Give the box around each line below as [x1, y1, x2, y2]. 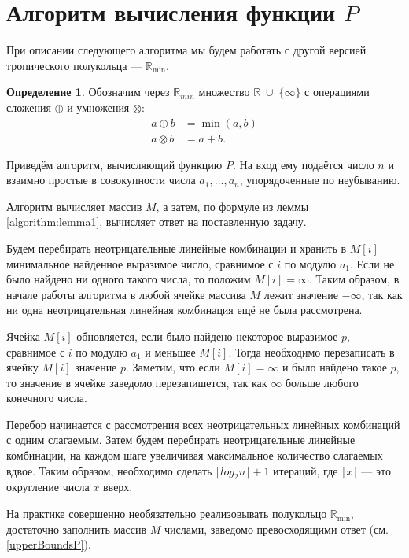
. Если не [350, 255, 395, 272]
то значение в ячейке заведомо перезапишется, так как [6, 374, 267, 390]
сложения [6, 98, 51, 115]
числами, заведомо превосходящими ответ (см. [164, 520, 389, 537]
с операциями [304, 83, 370, 100]
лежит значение [263, 286, 338, 302]
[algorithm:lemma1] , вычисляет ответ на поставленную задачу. [6, 213, 307, 230]
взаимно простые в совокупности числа [6, 172, 196, 188]
